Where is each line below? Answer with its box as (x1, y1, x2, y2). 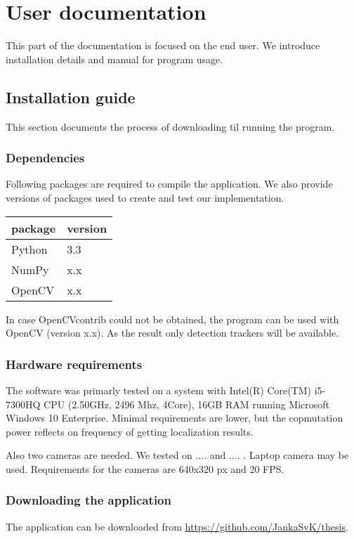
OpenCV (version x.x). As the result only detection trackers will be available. (6, 325, 339, 340)
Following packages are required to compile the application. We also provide (6, 176, 333, 191)
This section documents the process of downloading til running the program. (6, 119, 335, 134)
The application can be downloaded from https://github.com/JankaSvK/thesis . (6, 519, 348, 533)
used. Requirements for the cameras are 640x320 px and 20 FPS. (6, 461, 284, 476)
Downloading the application (6, 491, 171, 509)
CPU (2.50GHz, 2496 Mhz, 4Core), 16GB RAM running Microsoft (44, 396, 330, 411)
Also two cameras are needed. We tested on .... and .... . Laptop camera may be (6, 448, 349, 462)
